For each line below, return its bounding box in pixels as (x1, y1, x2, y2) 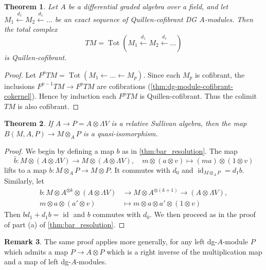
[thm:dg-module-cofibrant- (150, 80, 234, 91)
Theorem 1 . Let (4, 1, 58, 11)
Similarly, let (4, 175, 44, 186)
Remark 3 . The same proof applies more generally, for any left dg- (4, 236, 218, 247)
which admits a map (4, 246, 68, 257)
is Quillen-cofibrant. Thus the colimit (139, 91, 257, 101)
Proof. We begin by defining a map (4, 145, 114, 156)
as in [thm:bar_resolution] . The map (122, 145, 238, 156)
